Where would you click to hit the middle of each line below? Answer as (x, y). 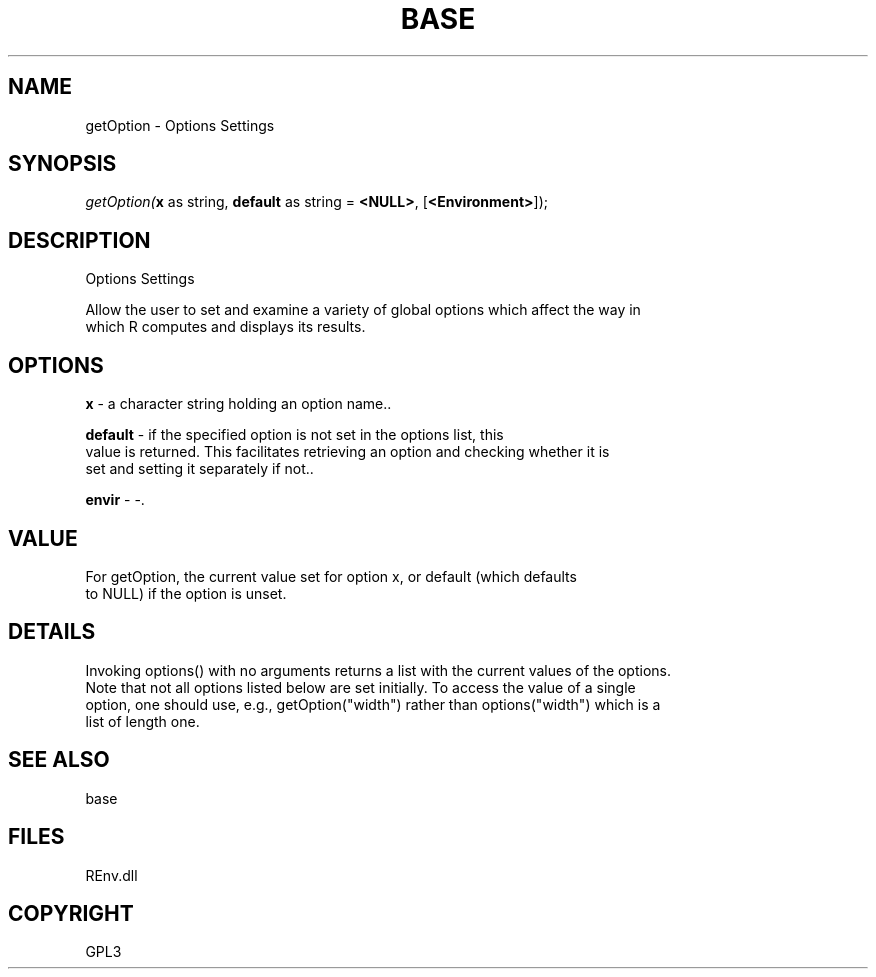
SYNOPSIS (62, 164)
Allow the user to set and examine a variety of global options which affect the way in (363, 310)
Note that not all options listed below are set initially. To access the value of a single (360, 687)
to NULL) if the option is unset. (186, 593)
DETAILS (52, 632)
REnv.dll (111, 875)
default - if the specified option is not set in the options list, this (294, 435)
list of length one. (142, 721)
